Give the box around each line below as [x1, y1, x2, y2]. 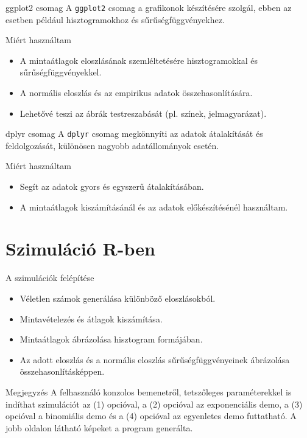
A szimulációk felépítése [5, 271, 94, 284]
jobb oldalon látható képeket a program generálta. [5, 421, 193, 434]
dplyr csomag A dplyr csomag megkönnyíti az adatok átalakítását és [5, 127, 263, 140]
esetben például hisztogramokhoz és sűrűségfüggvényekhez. [5, 13, 225, 26]
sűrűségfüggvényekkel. [19, 66, 102, 78]
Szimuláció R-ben [5, 236, 155, 261]
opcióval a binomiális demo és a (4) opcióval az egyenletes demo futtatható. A [5, 409, 297, 422]
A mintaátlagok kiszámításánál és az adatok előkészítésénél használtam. [19, 200, 288, 213]
